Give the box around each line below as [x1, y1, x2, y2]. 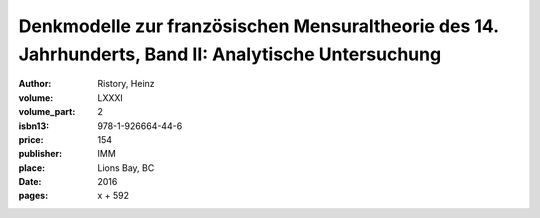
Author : [18, 78, 52, 90]
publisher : [18, 148, 63, 160]
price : [18, 133, 44, 145]
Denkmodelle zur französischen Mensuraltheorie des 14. [18, 15, 499, 37]
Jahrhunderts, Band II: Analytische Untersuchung [18, 43, 442, 65]
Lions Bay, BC [97, 161, 155, 174]
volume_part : [18, 106, 76, 118]
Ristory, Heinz [97, 78, 155, 90]
